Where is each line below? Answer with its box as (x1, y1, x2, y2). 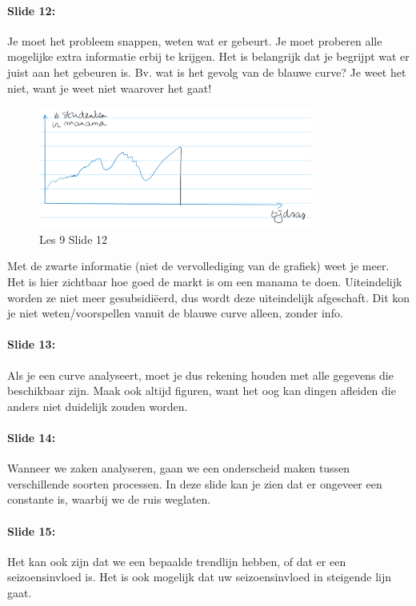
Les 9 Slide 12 (39, 230, 108, 247)
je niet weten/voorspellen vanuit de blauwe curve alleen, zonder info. (7, 305, 343, 321)
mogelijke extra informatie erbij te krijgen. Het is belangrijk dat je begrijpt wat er (7, 48, 410, 65)
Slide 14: (7, 429, 56, 445)
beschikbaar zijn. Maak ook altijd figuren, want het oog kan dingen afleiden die (7, 382, 396, 399)
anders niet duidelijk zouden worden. (7, 397, 188, 414)
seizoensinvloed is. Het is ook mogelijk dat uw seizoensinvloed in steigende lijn (7, 568, 392, 585)
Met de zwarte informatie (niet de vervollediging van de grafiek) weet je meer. (7, 257, 390, 274)
